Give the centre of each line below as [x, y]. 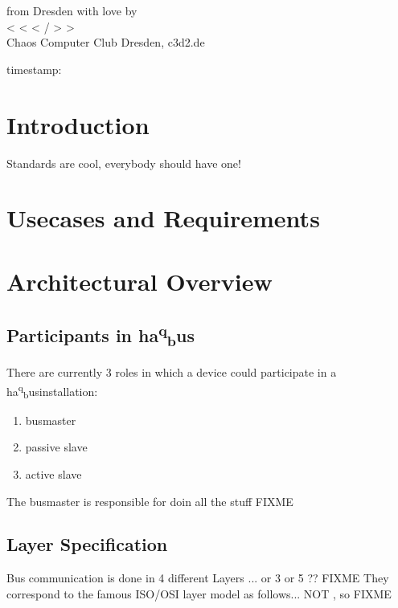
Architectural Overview [140, 281]
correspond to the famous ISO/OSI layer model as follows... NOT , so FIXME [199, 593]
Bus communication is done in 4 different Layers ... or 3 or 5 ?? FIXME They [198, 578]
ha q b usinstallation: [52, 391]
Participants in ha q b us [101, 335]
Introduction [78, 124]
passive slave [56, 447]
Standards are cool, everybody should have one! [124, 163]
